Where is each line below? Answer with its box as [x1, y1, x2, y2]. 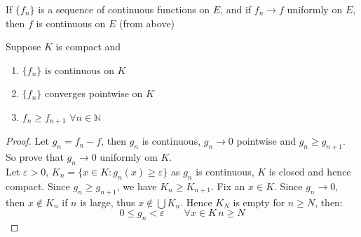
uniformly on [287, 2, 343, 16]
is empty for [233, 194, 285, 209]
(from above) [119, 15, 175, 30]
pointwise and [236, 134, 296, 148]
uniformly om [100, 150, 158, 164]
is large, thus [80, 194, 135, 209]
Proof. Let [6, 134, 49, 148]
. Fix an [210, 178, 245, 193]
